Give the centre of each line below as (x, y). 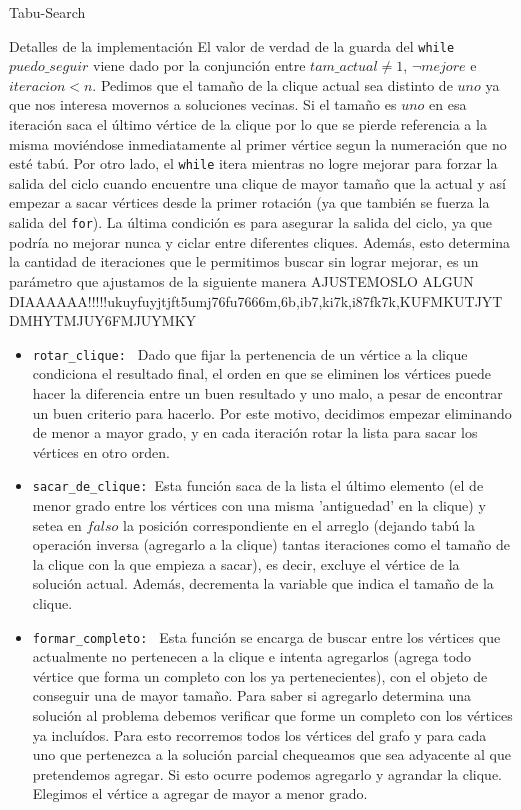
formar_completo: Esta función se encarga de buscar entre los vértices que (266, 636)
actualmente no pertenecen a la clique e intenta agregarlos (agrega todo (251, 656)
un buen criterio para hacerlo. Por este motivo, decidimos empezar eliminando (272, 412)
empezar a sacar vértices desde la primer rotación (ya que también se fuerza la (249, 202)
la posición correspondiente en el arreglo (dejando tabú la (299, 524)
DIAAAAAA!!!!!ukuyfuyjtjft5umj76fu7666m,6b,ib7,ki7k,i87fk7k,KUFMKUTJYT (256, 300)
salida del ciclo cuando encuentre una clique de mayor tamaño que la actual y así (257, 182)
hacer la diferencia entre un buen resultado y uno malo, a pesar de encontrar (267, 392)
